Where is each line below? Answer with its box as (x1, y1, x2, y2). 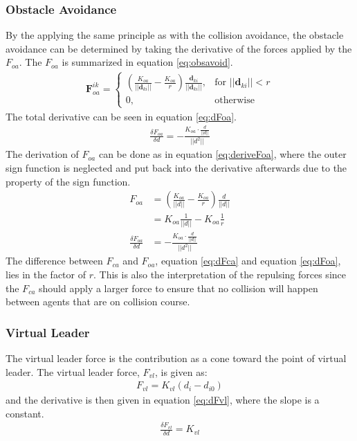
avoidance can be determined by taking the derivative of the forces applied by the (6, 41, 352, 55)
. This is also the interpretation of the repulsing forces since (93, 267, 346, 282)
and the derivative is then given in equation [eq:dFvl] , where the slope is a (6, 393, 320, 407)
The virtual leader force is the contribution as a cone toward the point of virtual (6, 351, 347, 366)
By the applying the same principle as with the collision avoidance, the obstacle (6, 28, 344, 42)
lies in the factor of (6, 267, 86, 282)
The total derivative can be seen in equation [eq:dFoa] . (6, 109, 237, 123)
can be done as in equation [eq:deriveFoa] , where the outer (98, 147, 347, 161)
